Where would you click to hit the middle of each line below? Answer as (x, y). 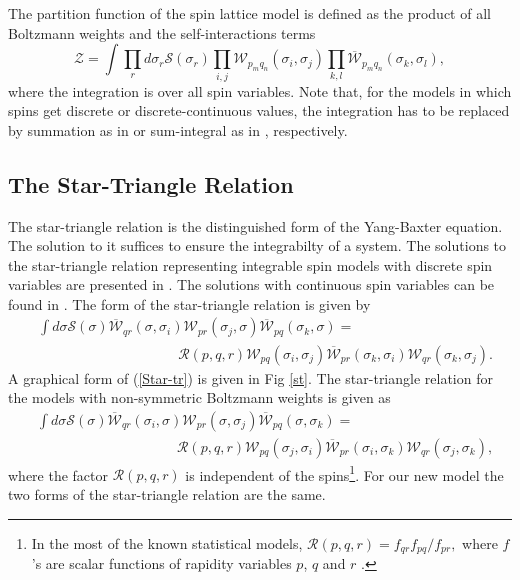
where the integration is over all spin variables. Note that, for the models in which (260, 90)
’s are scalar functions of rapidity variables (161, 563)
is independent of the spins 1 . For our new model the (344, 473)
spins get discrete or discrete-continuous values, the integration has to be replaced (259, 110)
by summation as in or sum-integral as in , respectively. (178, 129)
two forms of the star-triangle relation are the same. (167, 494)
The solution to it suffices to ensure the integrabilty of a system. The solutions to (257, 245)
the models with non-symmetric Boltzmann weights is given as (199, 397)
